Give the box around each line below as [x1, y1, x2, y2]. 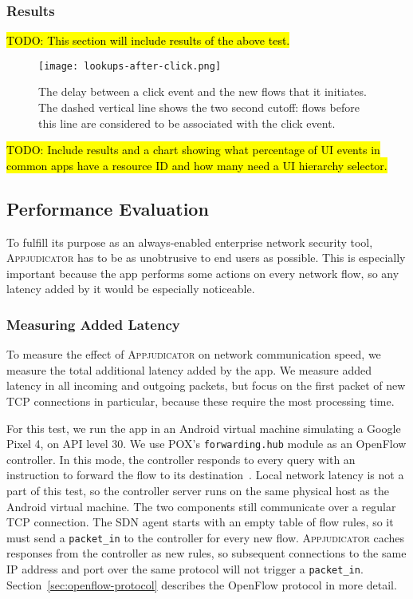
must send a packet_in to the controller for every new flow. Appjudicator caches [6, 529, 405, 545]
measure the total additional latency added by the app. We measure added [6, 361, 372, 378]
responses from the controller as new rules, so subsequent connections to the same [6, 545, 407, 561]
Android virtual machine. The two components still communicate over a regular [6, 498, 396, 514]
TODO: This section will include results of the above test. [6, 32, 290, 49]
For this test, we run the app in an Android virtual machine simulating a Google [6, 419, 401, 436]
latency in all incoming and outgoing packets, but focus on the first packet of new [6, 377, 406, 394]
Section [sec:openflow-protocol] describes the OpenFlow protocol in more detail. [6, 576, 397, 593]
